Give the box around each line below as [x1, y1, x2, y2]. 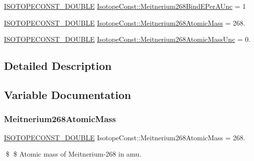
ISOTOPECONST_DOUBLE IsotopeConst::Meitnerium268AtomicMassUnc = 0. [4, 34, 251, 44]
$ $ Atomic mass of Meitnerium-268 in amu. [5, 149, 142, 159]
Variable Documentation [4, 87, 131, 102]
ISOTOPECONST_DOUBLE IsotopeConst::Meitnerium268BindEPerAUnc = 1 [4, 1, 246, 11]
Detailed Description [4, 58, 112, 73]
